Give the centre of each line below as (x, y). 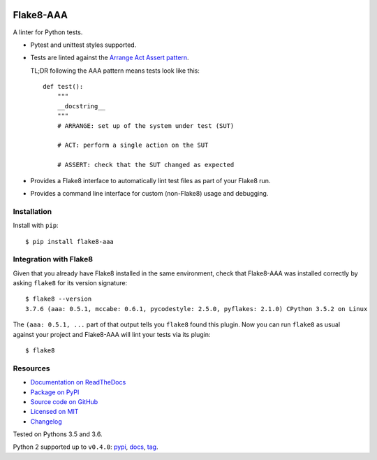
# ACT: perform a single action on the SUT (133, 145)
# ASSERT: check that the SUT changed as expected (146, 165)
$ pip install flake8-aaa (70, 242)
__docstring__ (81, 106)
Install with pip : (36, 225)
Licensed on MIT (54, 412)
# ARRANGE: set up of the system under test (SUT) (146, 125)
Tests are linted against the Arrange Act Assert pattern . (110, 58)
